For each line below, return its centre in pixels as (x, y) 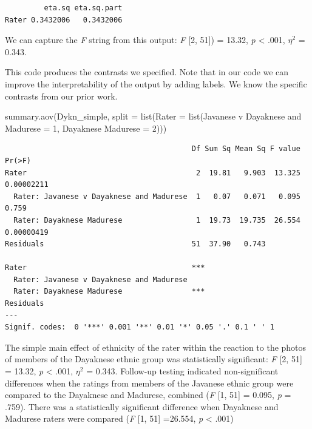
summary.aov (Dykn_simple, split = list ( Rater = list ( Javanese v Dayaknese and (153, 116)
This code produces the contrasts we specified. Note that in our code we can (147, 72)
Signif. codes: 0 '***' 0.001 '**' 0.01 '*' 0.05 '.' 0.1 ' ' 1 (140, 327)
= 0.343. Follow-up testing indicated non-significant (182, 371)
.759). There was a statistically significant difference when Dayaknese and (142, 406)
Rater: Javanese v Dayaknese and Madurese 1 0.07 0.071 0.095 (157, 196)
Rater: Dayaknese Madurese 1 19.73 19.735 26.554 (157, 220)
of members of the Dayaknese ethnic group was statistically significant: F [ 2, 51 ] (154, 359)
